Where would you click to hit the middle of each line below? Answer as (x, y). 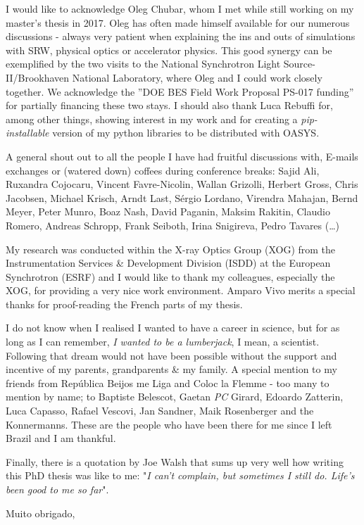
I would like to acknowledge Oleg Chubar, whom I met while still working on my (180, 8)
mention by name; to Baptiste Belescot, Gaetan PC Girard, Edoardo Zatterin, (175, 397)
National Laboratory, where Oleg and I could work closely (197, 77)
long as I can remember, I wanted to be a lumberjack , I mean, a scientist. (163, 342)
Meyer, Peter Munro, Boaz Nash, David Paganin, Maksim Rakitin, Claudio (168, 211)
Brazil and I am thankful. (61, 438)
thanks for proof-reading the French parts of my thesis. (124, 304)
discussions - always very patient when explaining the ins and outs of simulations (181, 36)
